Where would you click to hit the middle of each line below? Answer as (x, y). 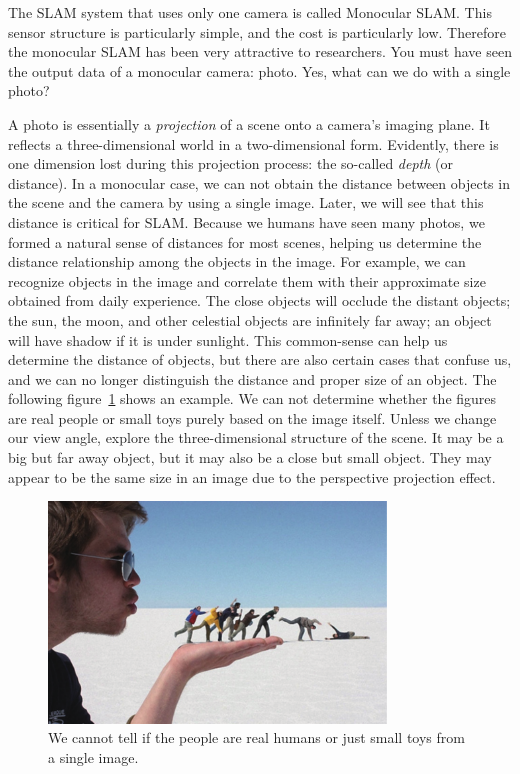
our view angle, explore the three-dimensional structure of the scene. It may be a (256, 437)
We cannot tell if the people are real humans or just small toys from (256, 737)
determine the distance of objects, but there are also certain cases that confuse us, (260, 359)
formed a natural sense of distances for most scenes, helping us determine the (245, 241)
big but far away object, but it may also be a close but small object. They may (250, 457)
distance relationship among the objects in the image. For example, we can (237, 261)
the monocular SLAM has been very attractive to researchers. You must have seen (260, 51)
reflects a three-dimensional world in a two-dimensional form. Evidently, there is (253, 143)
